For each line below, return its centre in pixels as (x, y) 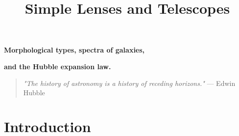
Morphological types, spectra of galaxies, (74, 50)
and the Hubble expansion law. (58, 66)
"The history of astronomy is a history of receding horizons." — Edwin (129, 83)
